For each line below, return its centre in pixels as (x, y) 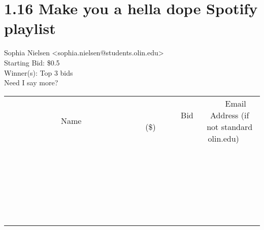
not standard (230, 126)
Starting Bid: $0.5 (32, 62)
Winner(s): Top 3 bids (39, 72)
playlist (30, 28)
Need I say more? (31, 83)
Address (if (230, 115)
